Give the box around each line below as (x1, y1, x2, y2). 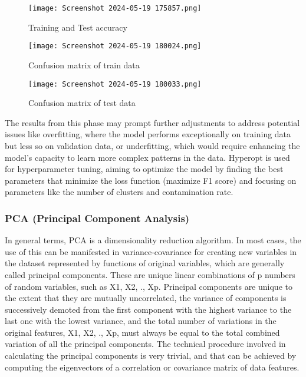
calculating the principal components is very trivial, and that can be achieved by (5, 349, 297, 362)
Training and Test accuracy (28, 21, 127, 33)
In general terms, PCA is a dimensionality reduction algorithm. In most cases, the (5, 234, 301, 246)
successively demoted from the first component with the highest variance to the (5, 303, 292, 315)
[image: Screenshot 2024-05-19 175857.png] (28, 4, 202, 12)
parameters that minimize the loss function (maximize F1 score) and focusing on (5, 174, 297, 186)
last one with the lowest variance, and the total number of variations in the (5, 315, 277, 327)
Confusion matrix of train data (28, 58, 140, 71)
